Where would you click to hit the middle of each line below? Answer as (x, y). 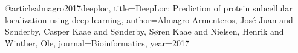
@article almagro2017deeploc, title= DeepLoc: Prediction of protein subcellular (149, 8)
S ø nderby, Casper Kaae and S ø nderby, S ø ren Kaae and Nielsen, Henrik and (144, 31)
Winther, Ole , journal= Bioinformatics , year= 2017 (97, 43)
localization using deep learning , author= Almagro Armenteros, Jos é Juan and (149, 19)
